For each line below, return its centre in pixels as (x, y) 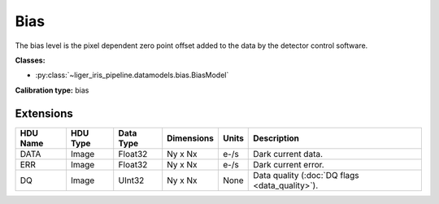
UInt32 (131, 180)
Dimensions (191, 138)
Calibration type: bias (52, 90)
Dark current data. (288, 154)
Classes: (30, 60)
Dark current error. (289, 164)
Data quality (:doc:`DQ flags (306, 175)
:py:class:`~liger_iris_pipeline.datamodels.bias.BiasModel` (132, 75)
